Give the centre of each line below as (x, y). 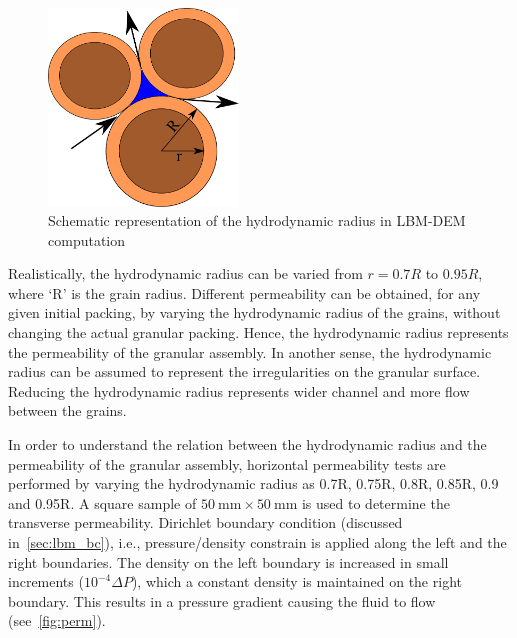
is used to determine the (375, 502)
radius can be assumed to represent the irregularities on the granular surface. (244, 371)
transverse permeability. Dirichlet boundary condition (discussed (205, 522)
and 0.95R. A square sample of (102, 502)
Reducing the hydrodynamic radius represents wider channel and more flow (239, 390)
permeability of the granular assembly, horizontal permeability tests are (227, 463)
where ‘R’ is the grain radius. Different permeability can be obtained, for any (244, 292)
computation (87, 239)
